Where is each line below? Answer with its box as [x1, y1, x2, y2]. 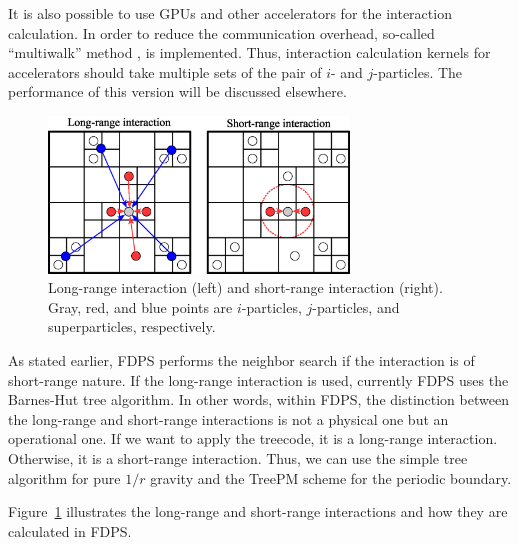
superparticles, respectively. [48, 316, 216, 337]
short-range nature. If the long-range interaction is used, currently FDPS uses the [8, 369, 509, 390]
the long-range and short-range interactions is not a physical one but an [8, 408, 449, 429]
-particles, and [312, 296, 400, 317]
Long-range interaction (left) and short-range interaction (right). [48, 277, 443, 298]
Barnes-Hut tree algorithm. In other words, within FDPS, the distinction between [8, 389, 509, 410]
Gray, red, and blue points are [48, 296, 233, 317]
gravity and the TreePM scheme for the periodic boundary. [150, 467, 512, 488]
